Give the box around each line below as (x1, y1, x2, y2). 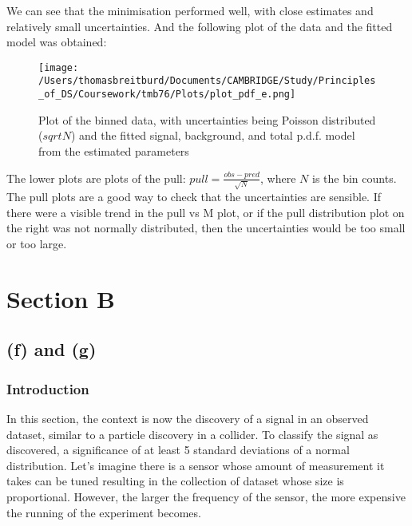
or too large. (6, 235, 67, 252)
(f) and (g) (6, 337, 97, 362)
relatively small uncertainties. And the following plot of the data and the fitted (6, 18, 393, 34)
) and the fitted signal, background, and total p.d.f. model (70, 127, 355, 144)
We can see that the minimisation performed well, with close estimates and (6, 2, 374, 18)
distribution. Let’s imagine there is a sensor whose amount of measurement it (6, 457, 385, 473)
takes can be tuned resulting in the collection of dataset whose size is (6, 473, 344, 489)
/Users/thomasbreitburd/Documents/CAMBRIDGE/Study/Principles (38, 75, 376, 87)
